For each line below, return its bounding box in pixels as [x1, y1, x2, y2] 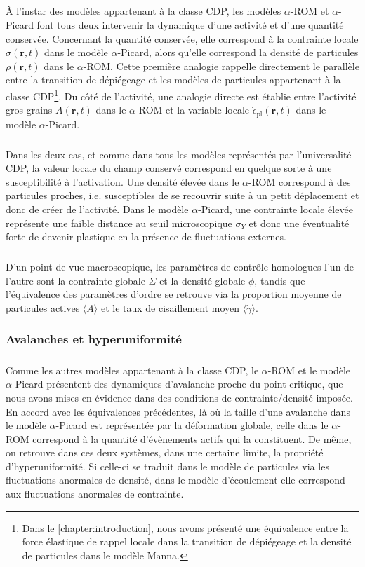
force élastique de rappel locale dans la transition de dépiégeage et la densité [22, 534, 352, 549]
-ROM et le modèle [267, 362, 350, 377]
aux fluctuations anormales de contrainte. [6, 486, 184, 501]
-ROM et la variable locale [135, 102, 250, 117]
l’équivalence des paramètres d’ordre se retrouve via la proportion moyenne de [6, 287, 342, 301]
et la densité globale [159, 273, 246, 287]
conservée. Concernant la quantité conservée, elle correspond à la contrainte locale [6, 31, 359, 46]
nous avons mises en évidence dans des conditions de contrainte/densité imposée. [6, 390, 353, 404]
